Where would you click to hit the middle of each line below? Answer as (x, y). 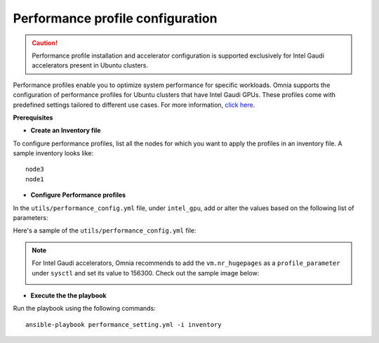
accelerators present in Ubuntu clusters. (90, 65)
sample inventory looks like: (53, 153)
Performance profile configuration (115, 18)
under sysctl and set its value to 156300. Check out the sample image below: (146, 273)
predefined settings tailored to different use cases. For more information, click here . (134, 105)
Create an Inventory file (66, 131)
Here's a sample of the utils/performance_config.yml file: (105, 231)
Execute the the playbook (68, 295)
